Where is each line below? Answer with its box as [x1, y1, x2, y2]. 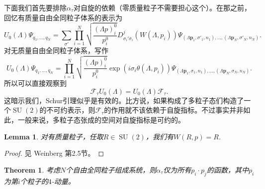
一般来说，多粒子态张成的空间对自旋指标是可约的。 [17, 115, 185, 125]
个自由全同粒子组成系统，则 [66, 164, 157, 175]
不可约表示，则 [46, 105, 95, 115]
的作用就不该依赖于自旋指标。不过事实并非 [104, 105, 244, 115]
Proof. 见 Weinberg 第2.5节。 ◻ [4, 148, 104, 158]
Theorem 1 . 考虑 [4, 164, 60, 175]
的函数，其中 [206, 164, 249, 175]
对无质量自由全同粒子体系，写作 [4, 45, 108, 56]
